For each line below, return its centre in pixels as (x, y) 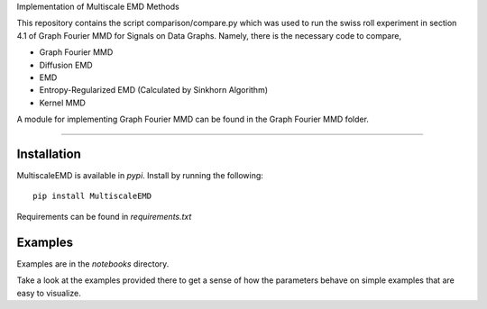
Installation (49, 154)
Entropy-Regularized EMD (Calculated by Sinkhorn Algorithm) (154, 90)
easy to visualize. (49, 293)
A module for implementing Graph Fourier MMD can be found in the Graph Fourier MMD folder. (193, 119)
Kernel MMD (62, 103)
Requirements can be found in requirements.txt (104, 216)
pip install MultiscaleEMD (92, 196)
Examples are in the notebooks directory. (93, 264)
